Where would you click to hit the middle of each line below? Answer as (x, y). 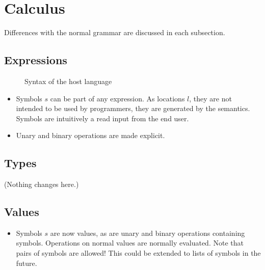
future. (26, 263)
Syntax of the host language (68, 81)
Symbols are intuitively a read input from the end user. (102, 118)
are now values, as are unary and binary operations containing (148, 233)
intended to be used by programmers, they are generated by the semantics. (133, 108)
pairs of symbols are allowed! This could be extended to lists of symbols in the (138, 253)
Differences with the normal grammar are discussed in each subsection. (115, 32)
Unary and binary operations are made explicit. (90, 135)
